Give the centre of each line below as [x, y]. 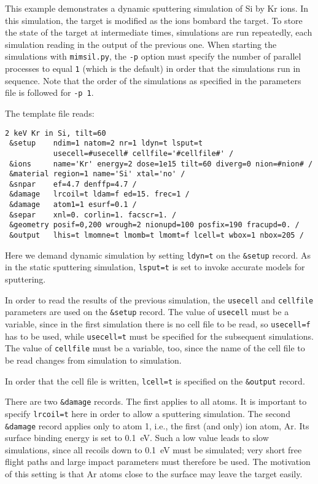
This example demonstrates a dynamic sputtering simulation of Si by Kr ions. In [157, 8]
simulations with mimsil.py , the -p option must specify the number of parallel [153, 56]
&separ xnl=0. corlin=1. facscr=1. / [93, 215]
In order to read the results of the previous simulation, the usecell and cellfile [159, 299]
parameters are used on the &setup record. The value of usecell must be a [147, 312]
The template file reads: [50, 113]
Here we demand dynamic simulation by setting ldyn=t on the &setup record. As [158, 255]
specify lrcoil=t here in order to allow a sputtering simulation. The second [148, 413]
